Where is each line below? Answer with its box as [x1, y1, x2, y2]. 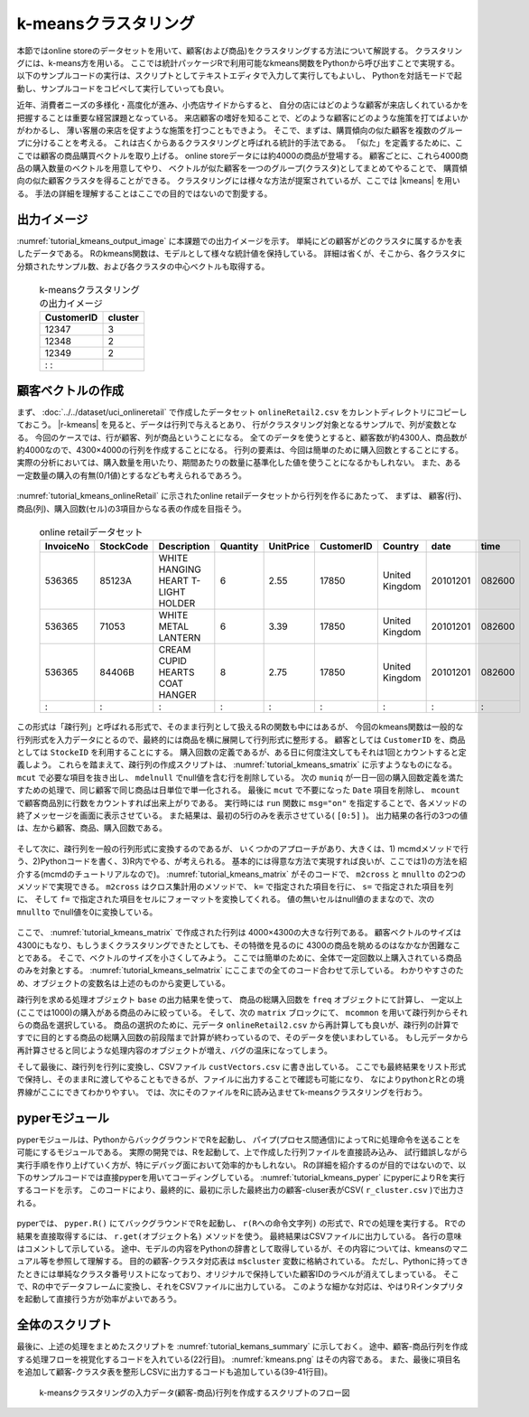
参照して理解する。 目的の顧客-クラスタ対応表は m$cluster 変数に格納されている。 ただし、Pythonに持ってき [55, 1256, 469, 1267]
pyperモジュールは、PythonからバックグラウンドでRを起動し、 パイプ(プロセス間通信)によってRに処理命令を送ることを [16, 1134, 461, 1145]
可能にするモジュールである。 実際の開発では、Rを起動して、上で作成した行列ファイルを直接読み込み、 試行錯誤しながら [16, 1147, 469, 1158]
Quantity [219, 540, 259, 553]
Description [158, 540, 210, 553]
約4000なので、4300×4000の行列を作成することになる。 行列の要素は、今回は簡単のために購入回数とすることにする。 [16, 444, 464, 455]
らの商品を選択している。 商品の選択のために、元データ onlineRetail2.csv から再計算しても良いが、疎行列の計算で [16, 1019, 459, 1030]
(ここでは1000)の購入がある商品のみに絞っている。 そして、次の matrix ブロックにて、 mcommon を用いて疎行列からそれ [16, 1007, 469, 1018]
